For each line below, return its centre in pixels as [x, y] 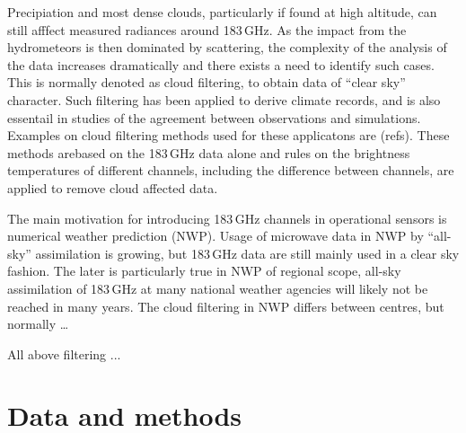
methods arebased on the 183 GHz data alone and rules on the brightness [209, 152]
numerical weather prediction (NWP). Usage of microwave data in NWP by [215, 236]
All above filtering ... [64, 353]
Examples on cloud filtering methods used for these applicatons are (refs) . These [229, 135]
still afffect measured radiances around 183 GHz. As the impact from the [207, 29]
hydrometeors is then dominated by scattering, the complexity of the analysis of [227, 47]
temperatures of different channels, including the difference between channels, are [231, 170]
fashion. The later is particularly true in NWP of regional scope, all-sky [204, 271]
